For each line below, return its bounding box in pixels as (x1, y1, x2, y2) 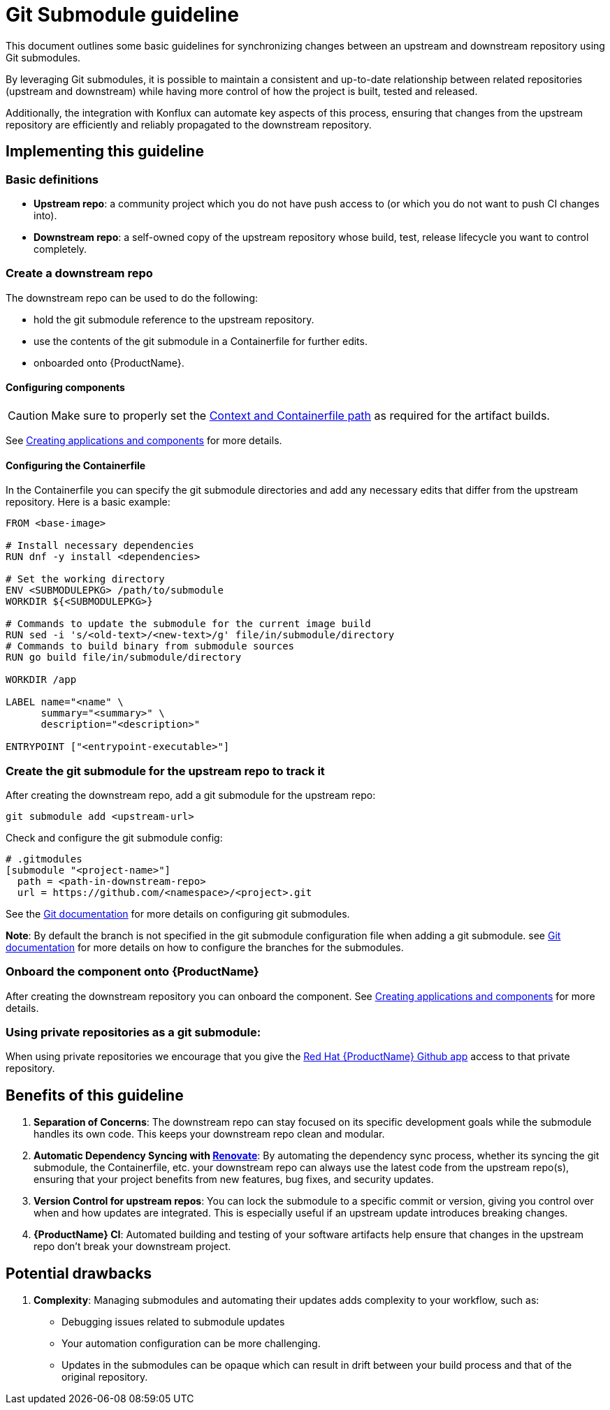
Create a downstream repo (6, 266, 153, 281)
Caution (8, 408, 49, 423)
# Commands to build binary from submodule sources (6, 640, 295, 652)
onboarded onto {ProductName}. (34, 356, 184, 369)
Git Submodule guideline (6, 3, 239, 27)
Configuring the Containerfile (6, 459, 146, 471)
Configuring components (6, 381, 125, 394)
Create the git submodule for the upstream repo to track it (6, 763, 325, 778)
